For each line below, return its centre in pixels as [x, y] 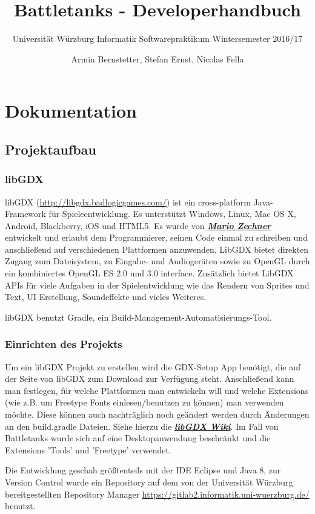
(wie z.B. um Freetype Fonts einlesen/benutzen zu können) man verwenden [144, 402]
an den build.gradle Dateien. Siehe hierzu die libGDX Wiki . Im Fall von [142, 426]
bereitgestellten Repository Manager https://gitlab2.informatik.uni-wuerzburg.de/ [157, 494]
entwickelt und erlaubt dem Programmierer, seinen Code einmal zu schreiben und [156, 237]
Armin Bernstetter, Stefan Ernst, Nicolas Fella [157, 58]
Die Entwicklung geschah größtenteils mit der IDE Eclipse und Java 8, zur [143, 470]
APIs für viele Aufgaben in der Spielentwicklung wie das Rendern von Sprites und [157, 285]
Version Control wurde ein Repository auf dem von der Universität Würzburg [149, 482]
